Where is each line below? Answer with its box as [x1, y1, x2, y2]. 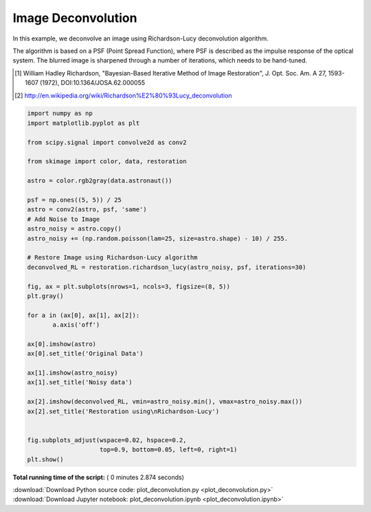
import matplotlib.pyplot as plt [27, 119, 140, 127]
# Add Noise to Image [27, 215, 100, 223]
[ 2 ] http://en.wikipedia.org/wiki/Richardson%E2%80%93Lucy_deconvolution [14, 91, 233, 100]
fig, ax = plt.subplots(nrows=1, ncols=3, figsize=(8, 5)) [27, 282, 230, 290]
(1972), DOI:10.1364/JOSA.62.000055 [40, 79, 146, 87]
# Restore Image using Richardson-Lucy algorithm [27, 254, 198, 261]
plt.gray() [27, 292, 64, 300]
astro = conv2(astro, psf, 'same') [27, 206, 147, 213]
